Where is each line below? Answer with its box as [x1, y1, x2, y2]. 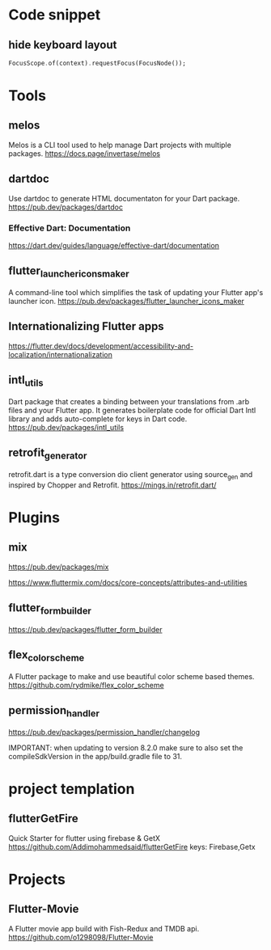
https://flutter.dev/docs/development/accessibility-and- [8, 341, 194, 351]
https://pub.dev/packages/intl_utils [8, 422, 124, 432]
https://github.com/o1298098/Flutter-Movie [8, 932, 154, 942]
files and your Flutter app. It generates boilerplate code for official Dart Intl [8, 405, 256, 415]
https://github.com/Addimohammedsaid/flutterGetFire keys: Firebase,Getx [8, 842, 256, 851]
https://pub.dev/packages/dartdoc [8, 202, 124, 212]
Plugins [8, 508, 61, 526]
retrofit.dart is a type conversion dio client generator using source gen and [8, 469, 253, 481]
